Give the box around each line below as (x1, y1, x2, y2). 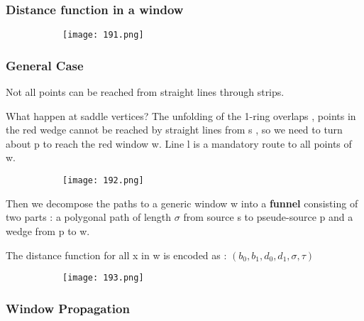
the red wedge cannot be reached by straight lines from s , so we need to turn (6, 122, 343, 137)
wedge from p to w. (6, 223, 90, 238)
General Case (6, 56, 84, 74)
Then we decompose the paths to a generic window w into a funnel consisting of (6, 195, 358, 210)
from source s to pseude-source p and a (183, 210, 353, 224)
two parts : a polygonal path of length (6, 210, 172, 224)
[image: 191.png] (62, 30, 144, 40)
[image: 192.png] (62, 175, 144, 186)
